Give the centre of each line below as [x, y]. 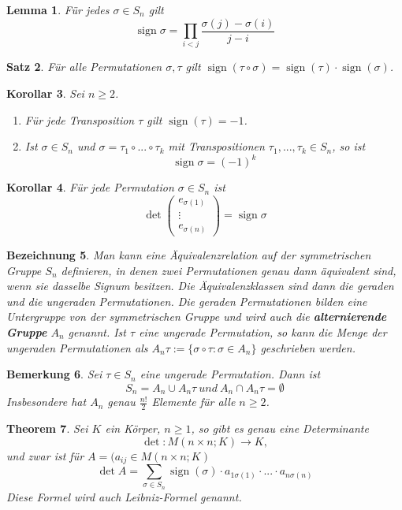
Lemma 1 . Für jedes [58, 9]
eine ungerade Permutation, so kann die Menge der [263, 332]
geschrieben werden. [308, 347]
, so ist [349, 146]
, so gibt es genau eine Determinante [280, 428]
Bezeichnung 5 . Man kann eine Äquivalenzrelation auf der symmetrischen [189, 255]
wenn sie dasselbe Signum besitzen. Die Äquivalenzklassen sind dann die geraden [200, 286]
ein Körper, [133, 428]
